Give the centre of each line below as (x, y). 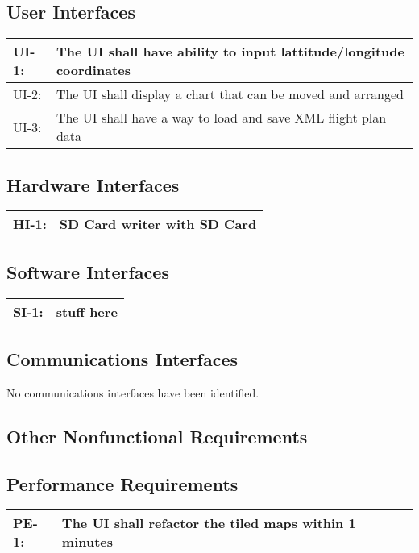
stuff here (87, 311)
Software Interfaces (88, 271)
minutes (87, 542)
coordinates (93, 70)
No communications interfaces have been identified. (133, 392)
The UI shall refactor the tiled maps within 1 (209, 523)
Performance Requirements (122, 483)
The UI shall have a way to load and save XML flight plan (221, 118)
